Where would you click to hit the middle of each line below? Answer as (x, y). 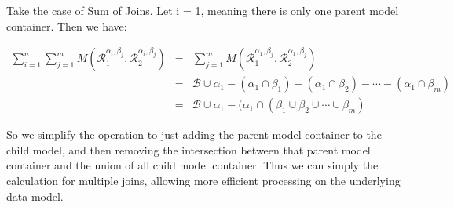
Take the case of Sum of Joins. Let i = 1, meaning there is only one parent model (203, 10)
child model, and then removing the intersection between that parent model (189, 149)
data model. (35, 196)
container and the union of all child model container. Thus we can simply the (192, 165)
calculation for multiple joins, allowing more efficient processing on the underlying (203, 181)
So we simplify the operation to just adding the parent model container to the (194, 134)
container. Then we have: (67, 25)
